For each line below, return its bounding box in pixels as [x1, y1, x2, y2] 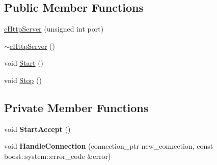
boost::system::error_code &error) [4, 150, 111, 161]
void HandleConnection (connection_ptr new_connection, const [4, 141, 213, 151]
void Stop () [4, 74, 42, 85]
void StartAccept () [4, 123, 71, 134]
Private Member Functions [4, 99, 149, 115]
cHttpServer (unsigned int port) [4, 23, 104, 34]
